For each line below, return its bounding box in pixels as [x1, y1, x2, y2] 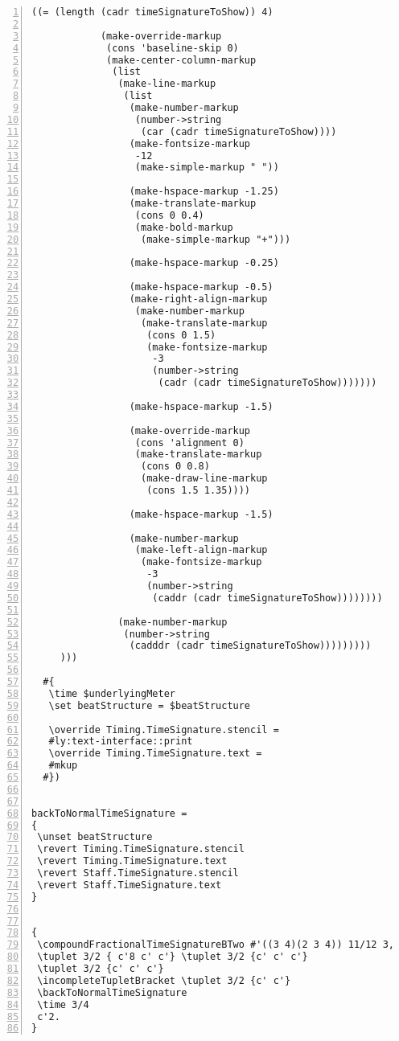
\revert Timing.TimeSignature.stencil [37, 843, 245, 855]
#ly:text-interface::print [48, 736, 193, 748]
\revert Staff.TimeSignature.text [37, 879, 222, 891]
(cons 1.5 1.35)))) [146, 485, 251, 496]
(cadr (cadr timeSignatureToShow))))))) [158, 377, 377, 389]
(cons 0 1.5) [146, 329, 216, 341]
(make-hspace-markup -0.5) [129, 281, 274, 293]
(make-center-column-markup [106, 54, 257, 66]
